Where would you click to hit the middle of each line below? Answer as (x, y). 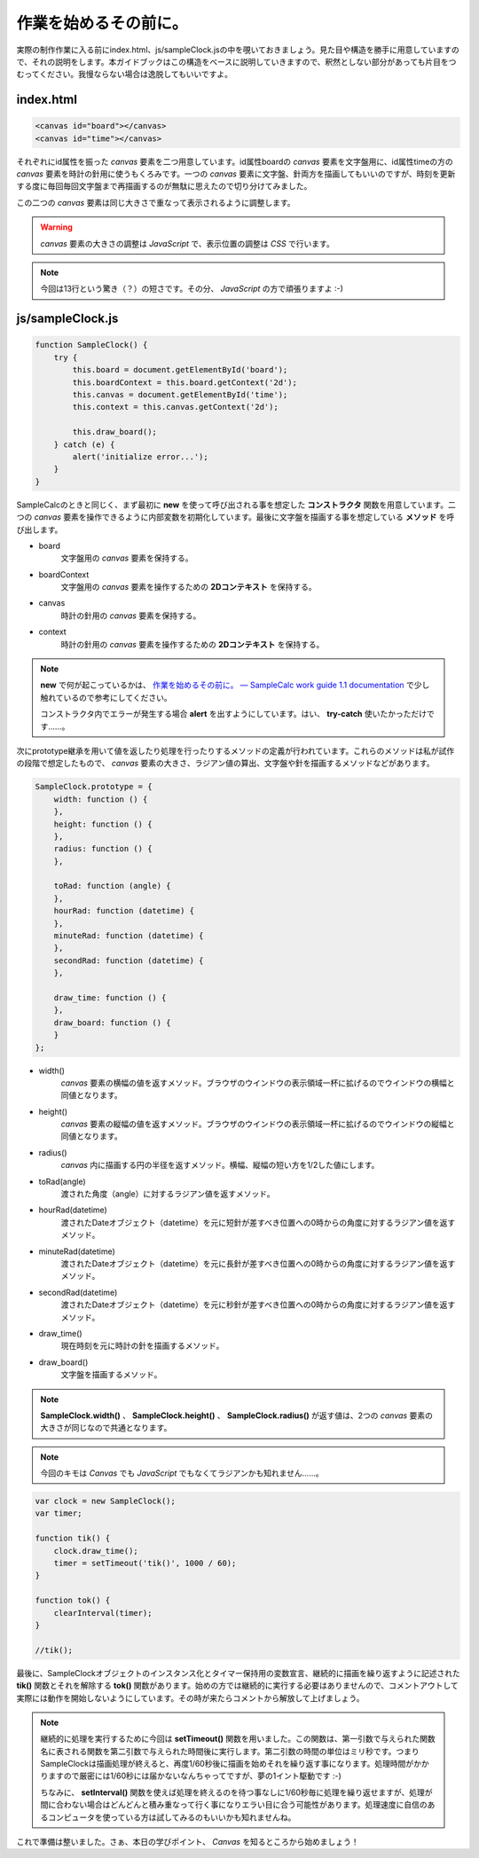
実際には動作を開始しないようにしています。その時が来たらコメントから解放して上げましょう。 (190, 1697)
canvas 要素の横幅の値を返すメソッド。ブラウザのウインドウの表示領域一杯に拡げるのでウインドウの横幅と (258, 1083)
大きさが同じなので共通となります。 (106, 1428)
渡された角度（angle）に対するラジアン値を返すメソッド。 (168, 1194)
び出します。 (39, 529)
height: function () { (103, 824)
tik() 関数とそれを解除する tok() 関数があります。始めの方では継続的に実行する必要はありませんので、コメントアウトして (237, 1686)
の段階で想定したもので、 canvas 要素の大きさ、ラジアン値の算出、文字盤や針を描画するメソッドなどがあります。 (225, 764)
